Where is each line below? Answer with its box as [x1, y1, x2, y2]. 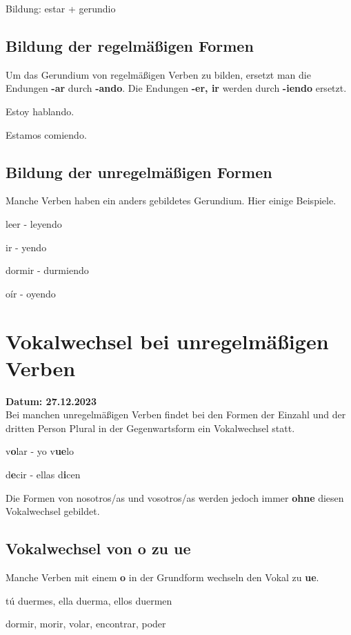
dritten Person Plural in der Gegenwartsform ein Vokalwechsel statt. [6, 420, 295, 435]
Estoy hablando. [6, 104, 74, 118]
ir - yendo [6, 240, 47, 254]
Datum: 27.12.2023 [6, 393, 97, 408]
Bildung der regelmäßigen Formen [6, 35, 254, 56]
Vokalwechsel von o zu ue [6, 538, 191, 559]
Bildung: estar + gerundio [6, 1, 116, 15]
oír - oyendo [6, 286, 56, 300]
